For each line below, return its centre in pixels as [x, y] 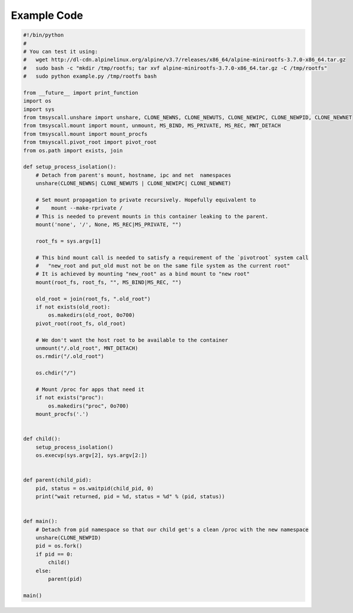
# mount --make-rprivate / [79, 208]
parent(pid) [65, 579]
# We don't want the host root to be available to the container [132, 340]
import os [37, 101]
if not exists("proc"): [70, 398]
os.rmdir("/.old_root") [70, 357]
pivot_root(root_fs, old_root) [81, 323]
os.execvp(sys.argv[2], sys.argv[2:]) [91, 455]
